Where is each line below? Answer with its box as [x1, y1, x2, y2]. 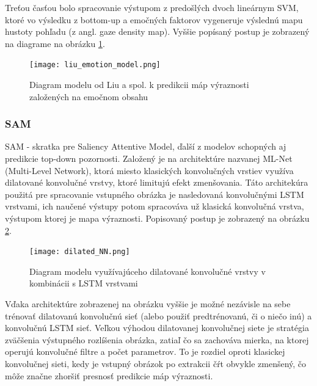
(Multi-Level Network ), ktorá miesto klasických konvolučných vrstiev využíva [5, 164, 294, 177]
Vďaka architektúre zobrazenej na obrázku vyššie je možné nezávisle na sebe [5, 297, 291, 310]
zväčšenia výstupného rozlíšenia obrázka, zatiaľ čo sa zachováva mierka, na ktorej [5, 333, 309, 346]
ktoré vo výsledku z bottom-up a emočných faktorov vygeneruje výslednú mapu [5, 13, 303, 26]
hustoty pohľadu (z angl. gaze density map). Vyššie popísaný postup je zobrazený [5, 25, 310, 38]
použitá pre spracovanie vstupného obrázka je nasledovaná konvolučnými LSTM [5, 188, 304, 200]
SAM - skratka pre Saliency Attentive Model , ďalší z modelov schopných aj [5, 140, 286, 153]
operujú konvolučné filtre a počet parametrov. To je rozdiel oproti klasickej [5, 345, 285, 358]
